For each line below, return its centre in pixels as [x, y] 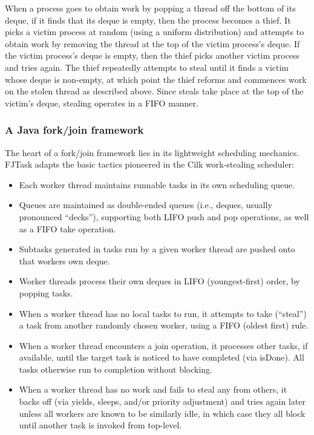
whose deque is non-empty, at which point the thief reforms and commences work [156, 79]
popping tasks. [46, 293]
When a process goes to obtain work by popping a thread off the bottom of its [150, 8]
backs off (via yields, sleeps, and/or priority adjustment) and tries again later [162, 401]
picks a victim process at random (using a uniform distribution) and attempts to [155, 32]
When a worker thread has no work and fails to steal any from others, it [153, 389]
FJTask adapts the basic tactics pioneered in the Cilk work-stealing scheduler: [150, 164]
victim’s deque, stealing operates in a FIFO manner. [102, 103]
